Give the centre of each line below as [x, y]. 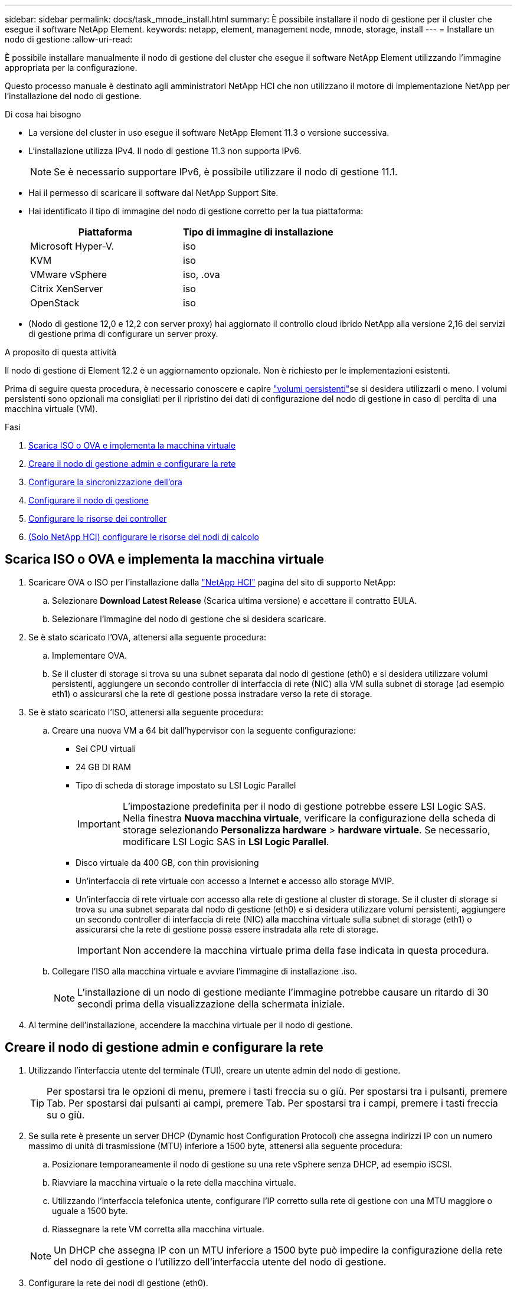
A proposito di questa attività [61, 352]
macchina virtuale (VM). [51, 409]
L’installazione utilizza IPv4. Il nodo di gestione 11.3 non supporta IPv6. [165, 151]
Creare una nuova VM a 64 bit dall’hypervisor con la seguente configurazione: [204, 730]
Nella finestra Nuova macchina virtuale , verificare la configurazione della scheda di [309, 818]
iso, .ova [201, 274]
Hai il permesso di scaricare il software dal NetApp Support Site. [153, 193]
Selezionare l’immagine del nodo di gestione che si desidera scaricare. [189, 619]
